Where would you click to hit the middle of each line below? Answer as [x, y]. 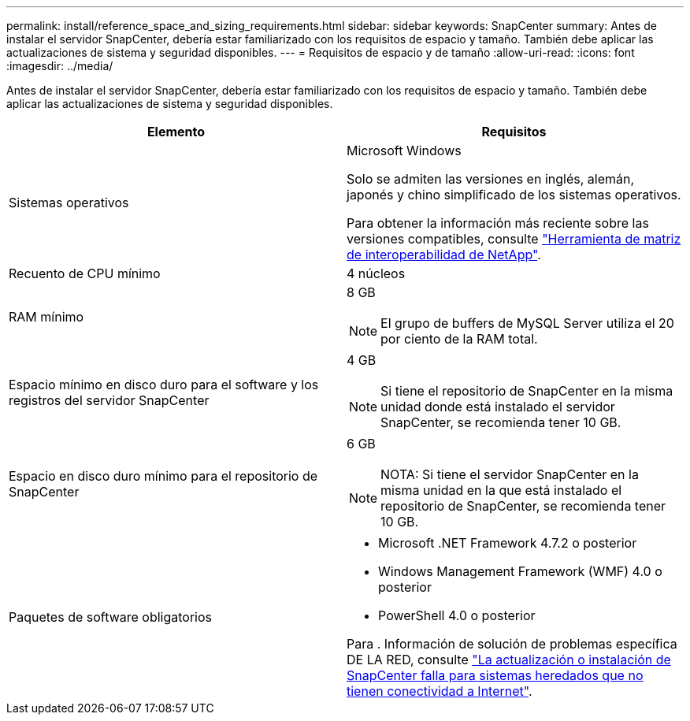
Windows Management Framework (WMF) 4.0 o [520, 571]
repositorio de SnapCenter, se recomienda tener [523, 506]
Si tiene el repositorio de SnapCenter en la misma [527, 391]
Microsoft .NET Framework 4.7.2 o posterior [508, 543]
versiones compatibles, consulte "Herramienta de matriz [514, 239]
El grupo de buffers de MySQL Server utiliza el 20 [527, 323]
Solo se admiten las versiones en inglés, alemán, [491, 179]
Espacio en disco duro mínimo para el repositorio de [163, 476]
